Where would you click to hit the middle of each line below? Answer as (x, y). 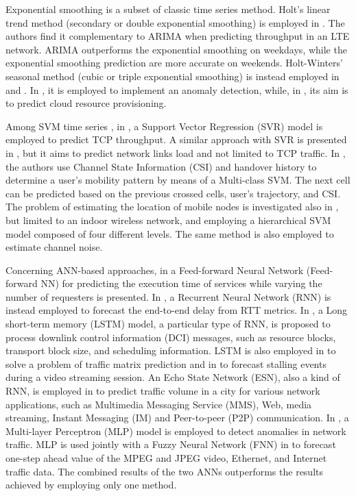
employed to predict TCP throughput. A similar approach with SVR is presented (176, 139)
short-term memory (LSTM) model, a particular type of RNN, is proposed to (168, 324)
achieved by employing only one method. (91, 485)
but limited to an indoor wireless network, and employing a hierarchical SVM (168, 220)
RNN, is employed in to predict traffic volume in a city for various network (163, 391)
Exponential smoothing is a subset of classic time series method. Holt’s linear (168, 9)
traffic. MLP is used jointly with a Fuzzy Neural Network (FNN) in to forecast (171, 444)
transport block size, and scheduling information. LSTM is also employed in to (171, 350)
